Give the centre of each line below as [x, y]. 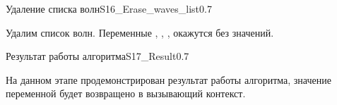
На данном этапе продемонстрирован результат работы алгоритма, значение [168, 79]
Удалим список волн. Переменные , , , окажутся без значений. [140, 32]
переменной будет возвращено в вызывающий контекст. [126, 93]
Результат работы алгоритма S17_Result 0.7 [97, 56]
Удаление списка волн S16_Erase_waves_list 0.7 [109, 8]
